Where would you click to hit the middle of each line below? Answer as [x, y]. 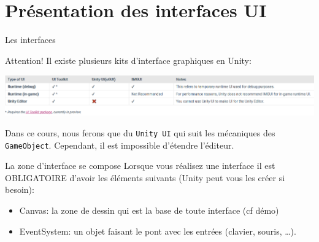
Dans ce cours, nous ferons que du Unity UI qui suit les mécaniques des [140, 132]
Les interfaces [30, 40]
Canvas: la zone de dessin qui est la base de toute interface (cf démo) [149, 210]
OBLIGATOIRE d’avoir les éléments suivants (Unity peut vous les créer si [145, 177]
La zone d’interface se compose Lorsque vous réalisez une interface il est [140, 166]
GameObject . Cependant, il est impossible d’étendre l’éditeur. [120, 145]
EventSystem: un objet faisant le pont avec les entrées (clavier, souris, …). [158, 231]
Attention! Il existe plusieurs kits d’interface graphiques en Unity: [128, 60]
